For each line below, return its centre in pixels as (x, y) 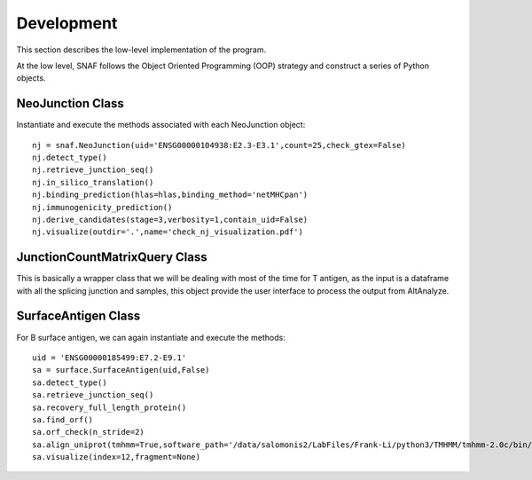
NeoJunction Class (70, 103)
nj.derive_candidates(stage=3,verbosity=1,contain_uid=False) (170, 219)
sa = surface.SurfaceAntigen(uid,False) (121, 370)
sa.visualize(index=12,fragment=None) (117, 457)
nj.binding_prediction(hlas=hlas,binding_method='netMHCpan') (170, 195)
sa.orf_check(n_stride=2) (89, 432)
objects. (31, 78)
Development (67, 23)
